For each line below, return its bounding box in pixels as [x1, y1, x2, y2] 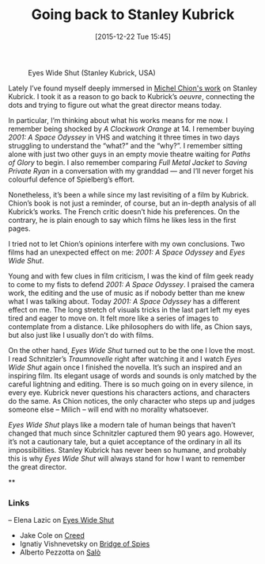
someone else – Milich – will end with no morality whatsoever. [8, 405, 209, 414]
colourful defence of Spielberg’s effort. [8, 175, 135, 184]
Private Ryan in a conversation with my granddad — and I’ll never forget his [8, 166, 254, 175]
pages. [8, 224, 31, 233]
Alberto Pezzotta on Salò [19, 547, 101, 557]
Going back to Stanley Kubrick [31, 6, 235, 24]
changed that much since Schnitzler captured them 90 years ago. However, [8, 428, 255, 438]
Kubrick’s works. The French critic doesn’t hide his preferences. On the [8, 206, 240, 216]
